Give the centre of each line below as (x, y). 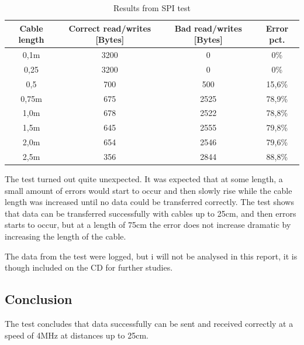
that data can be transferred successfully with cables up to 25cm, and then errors (151, 213)
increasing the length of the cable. (65, 236)
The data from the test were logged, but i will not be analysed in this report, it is (151, 256)
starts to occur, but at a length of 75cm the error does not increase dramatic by (148, 225)
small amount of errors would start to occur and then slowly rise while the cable (148, 190)
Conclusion (39, 299)
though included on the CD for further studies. (89, 267)
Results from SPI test (152, 8)
